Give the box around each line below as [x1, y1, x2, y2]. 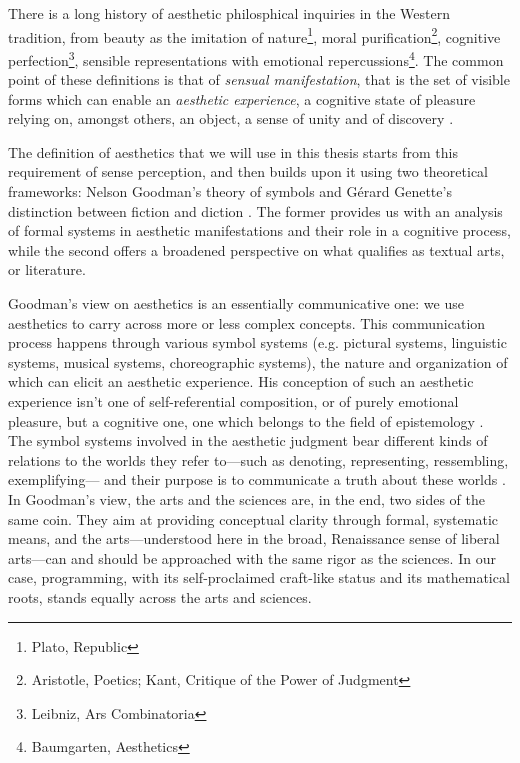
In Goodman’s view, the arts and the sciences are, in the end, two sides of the [8, 488, 485, 509]
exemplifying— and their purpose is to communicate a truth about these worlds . [8, 469, 506, 490]
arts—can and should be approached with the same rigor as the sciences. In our [8, 547, 496, 568]
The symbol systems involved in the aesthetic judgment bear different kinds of [8, 430, 488, 451]
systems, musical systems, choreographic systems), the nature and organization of [8, 351, 508, 372]
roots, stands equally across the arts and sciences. [8, 586, 312, 607]
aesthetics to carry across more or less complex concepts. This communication [8, 312, 486, 333]
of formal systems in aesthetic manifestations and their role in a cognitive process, [8, 220, 511, 241]
